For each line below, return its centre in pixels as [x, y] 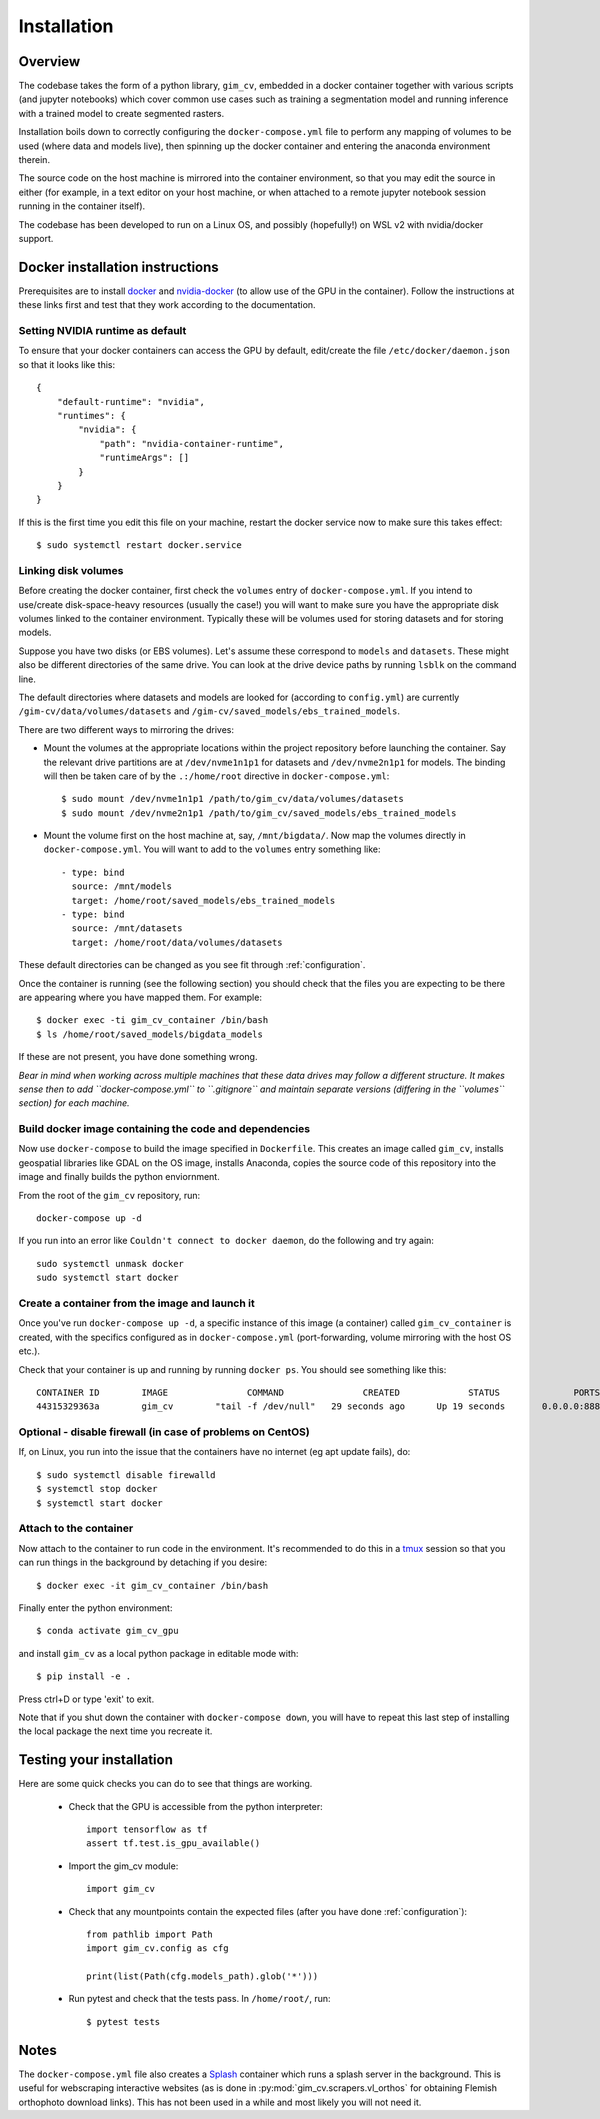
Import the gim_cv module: [123, 1866]
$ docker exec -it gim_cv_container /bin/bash [152, 1585]
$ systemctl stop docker [97, 1489]
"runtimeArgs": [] [144, 458]
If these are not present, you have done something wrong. [138, 1057]
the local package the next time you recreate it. [115, 1731]
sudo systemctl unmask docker [110, 1263]
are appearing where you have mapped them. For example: [140, 997]
